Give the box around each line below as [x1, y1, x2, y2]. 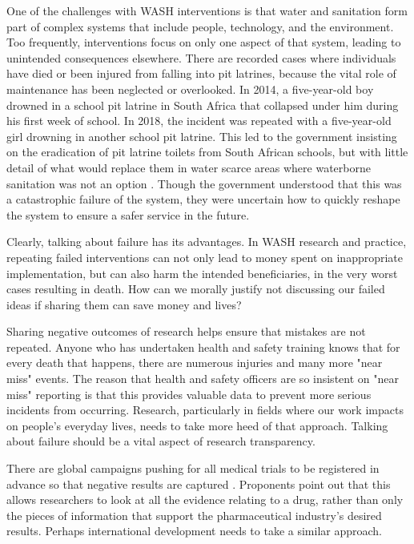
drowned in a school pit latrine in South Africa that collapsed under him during [6, 96, 399, 113]
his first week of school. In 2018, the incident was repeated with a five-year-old [6, 112, 392, 129]
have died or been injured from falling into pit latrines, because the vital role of [6, 65, 396, 82]
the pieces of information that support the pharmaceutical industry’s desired [6, 506, 382, 523]
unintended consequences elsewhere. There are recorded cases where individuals [6, 49, 396, 66]
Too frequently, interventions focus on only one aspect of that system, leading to [6, 34, 401, 50]
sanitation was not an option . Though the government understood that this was [6, 175, 402, 191]
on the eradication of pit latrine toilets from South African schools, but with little [6, 143, 408, 160]
